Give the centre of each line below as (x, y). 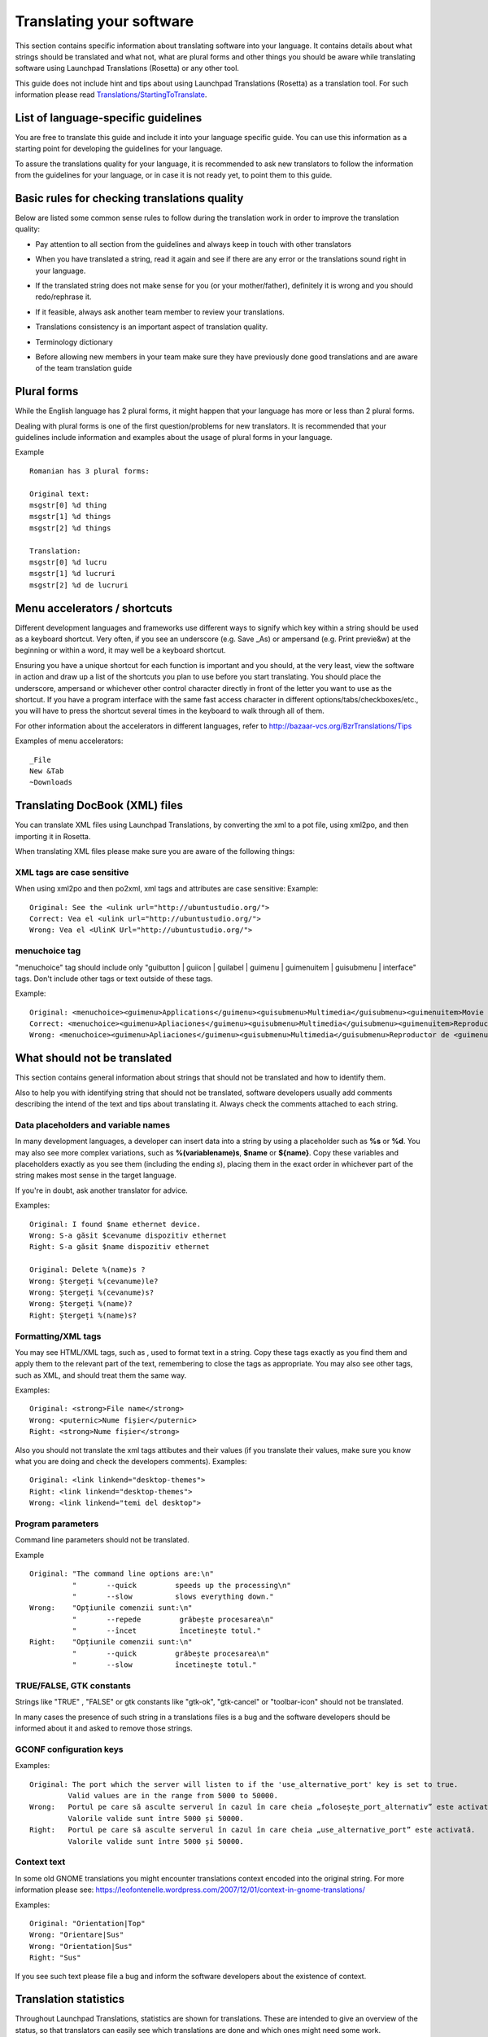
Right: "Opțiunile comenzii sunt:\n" (111, 1642)
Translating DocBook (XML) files (99, 805)
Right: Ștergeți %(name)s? (83, 1315)
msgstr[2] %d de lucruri (79, 585)
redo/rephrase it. (63, 297)
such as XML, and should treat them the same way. (101, 1375)
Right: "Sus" (55, 1958)
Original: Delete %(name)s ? (87, 1270)
